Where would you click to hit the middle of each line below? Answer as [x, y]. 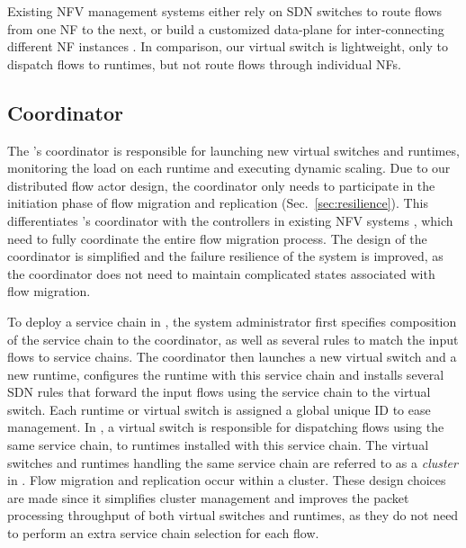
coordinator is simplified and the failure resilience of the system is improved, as [225, 256]
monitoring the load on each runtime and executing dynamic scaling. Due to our [229, 168]
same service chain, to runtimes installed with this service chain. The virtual [218, 445]
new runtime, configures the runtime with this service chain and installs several [226, 374]
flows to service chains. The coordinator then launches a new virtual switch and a [232, 357]
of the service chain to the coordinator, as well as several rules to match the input [233, 339]
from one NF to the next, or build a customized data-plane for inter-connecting [226, 28]
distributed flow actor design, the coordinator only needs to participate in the [221, 185]
